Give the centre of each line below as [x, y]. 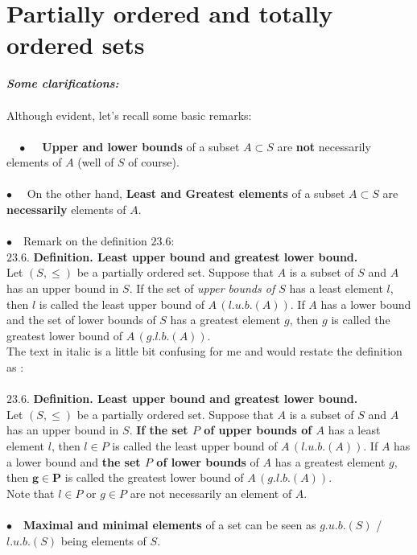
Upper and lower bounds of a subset [141, 146]
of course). [154, 162]
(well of [96, 162]
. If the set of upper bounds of [202, 288]
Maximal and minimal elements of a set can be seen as [170, 524]
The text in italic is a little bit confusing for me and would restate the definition [204, 351]
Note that [31, 493]
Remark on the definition [85, 241]
